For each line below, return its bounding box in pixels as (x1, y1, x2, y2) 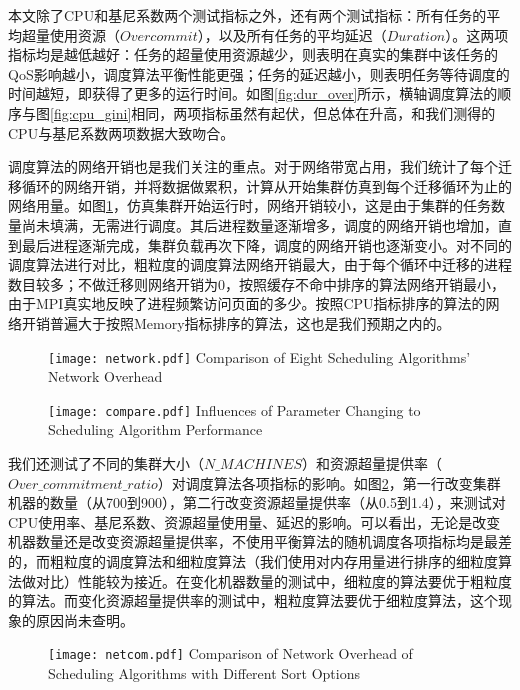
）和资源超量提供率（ (302, 453, 443, 473)
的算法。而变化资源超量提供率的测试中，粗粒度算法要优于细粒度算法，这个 (8, 590, 498, 611)
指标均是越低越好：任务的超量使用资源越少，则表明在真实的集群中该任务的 (8, 44, 498, 65)
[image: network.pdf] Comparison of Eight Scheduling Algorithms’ (48, 346, 471, 367)
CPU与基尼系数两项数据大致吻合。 (8, 122, 235, 143)
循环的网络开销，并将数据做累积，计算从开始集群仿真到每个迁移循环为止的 (21, 175, 512, 196)
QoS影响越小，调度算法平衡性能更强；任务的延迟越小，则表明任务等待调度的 (8, 63, 510, 84)
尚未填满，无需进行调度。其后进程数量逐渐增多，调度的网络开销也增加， (21, 214, 498, 235)
